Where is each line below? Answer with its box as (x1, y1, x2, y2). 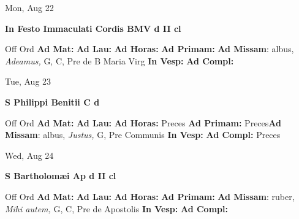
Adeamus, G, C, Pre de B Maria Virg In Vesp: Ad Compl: (5, 54, 234, 67)
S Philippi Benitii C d (5, 95, 100, 108)
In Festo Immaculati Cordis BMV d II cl (5, 21, 181, 34)
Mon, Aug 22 (5, 1, 54, 13)
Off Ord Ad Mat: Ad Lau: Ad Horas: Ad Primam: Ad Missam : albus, (5, 42, 294, 55)
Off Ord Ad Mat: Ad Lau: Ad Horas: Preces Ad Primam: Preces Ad (5, 116, 281, 129)
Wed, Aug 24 (5, 148, 54, 161)
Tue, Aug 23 (5, 75, 51, 88)
